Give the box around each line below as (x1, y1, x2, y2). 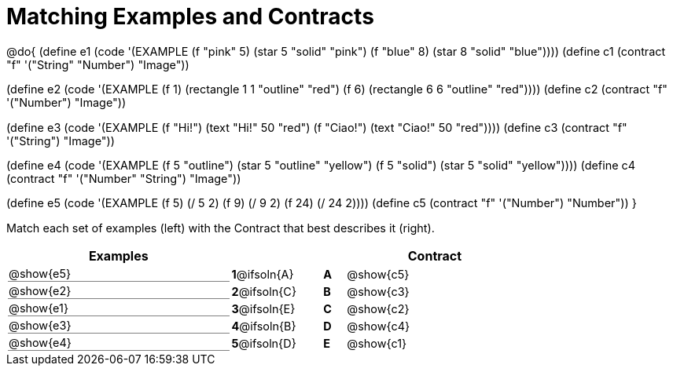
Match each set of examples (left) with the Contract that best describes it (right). (6, 221, 435, 235)
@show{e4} (9, 336, 72, 350)
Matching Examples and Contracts (6, 3, 374, 30)
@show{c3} (347, 284, 410, 298)
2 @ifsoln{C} (231, 284, 297, 298)
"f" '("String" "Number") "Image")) (6, 57, 189, 71)
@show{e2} (9, 284, 72, 298)
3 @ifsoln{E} (231, 301, 296, 315)
